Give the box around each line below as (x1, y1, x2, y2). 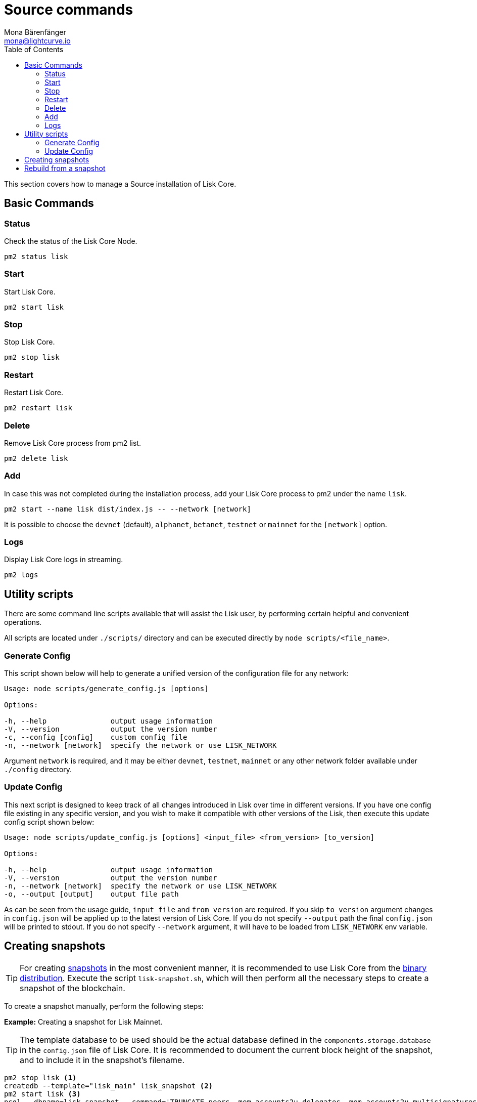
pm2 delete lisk (4, 454, 68, 462)
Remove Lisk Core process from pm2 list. (4, 438, 141, 447)
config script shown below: (4, 817, 94, 826)
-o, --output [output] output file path (4, 889, 179, 898)
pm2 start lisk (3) (4, 1089, 81, 1098)
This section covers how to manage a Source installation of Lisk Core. (4, 179, 236, 188)
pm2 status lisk (4, 252, 68, 261)
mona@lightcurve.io (4, 36, 71, 45)
